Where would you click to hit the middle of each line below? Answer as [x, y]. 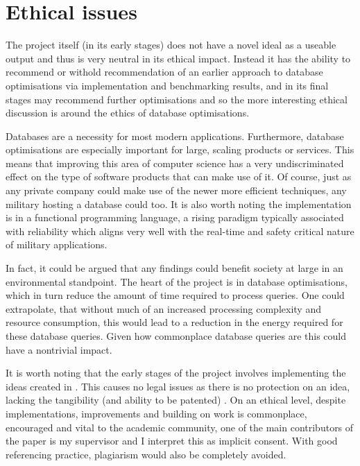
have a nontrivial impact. [59, 349]
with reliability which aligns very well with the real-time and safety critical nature [180, 231]
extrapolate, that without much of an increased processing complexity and [163, 308]
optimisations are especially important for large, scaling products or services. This [180, 149]
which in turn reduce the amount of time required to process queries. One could [175, 295]
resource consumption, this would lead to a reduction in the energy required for [174, 322]
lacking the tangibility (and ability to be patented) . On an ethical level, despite [176, 400]
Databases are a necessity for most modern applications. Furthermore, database [175, 136]
